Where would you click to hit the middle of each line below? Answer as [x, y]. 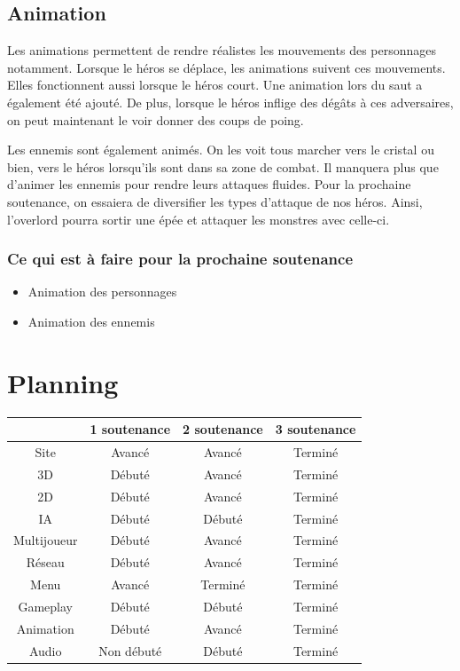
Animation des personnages [102, 292]
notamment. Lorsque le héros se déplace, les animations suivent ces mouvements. [226, 67]
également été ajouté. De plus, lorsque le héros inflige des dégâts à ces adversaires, [230, 102]
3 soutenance [316, 429]
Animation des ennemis [91, 321]
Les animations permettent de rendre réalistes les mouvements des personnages [222, 50]
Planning [63, 382]
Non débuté [130, 650]
